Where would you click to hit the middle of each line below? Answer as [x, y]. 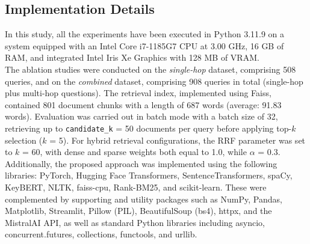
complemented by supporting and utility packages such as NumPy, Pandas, [144, 199]
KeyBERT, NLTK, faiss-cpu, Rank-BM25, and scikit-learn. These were [136, 187]
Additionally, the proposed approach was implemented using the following [141, 163]
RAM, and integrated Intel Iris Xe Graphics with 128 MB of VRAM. [132, 57]
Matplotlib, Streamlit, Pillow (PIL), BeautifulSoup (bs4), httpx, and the [138, 211]
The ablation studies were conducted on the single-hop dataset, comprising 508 [150, 69]
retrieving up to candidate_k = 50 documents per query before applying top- [148, 128]
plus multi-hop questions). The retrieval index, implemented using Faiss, [138, 93]
